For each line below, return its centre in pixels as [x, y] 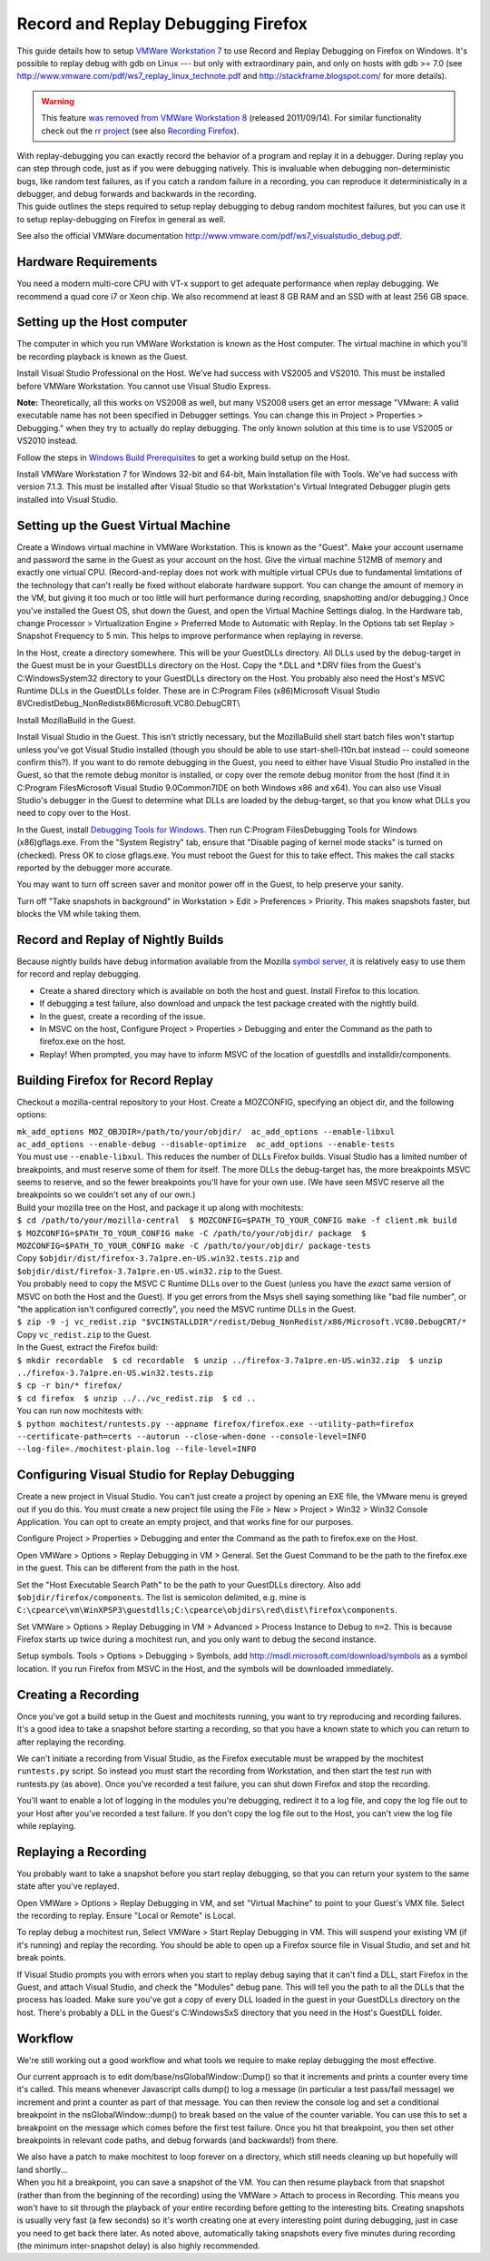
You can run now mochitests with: [80, 1411]
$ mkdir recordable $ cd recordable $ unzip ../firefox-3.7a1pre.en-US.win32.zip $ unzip [230, 1360]
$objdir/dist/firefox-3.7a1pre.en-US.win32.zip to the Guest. [150, 1271]
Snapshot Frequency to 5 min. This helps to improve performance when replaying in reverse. [190, 636]
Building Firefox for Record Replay [115, 1080]
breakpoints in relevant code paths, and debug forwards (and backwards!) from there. [178, 2140]
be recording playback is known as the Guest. [103, 356]
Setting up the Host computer [102, 322]
